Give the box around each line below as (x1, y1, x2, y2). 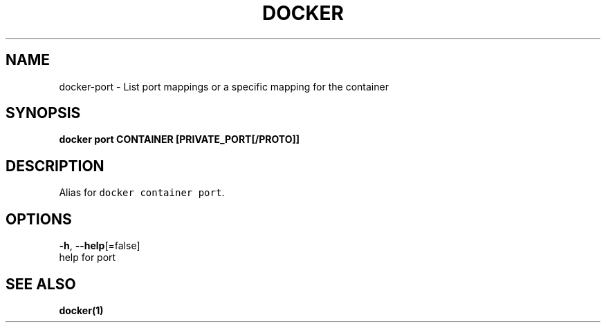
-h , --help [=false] (59, 240, 140, 252)
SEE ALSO (6, 275, 76, 293)
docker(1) (59, 304, 104, 316)
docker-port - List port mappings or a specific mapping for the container (59, 80, 389, 93)
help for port (59, 251, 116, 264)
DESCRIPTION (6, 157, 104, 175)
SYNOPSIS (6, 104, 81, 122)
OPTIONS (6, 210, 72, 228)
